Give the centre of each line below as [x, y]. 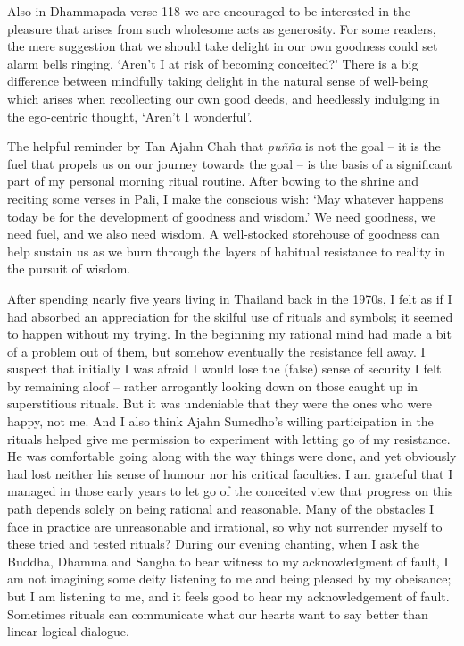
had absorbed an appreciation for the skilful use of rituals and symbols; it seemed [230, 316]
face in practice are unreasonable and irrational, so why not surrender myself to [225, 526]
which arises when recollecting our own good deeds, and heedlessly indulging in [224, 98]
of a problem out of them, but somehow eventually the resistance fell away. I [216, 351]
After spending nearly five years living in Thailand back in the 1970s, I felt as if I [230, 298]
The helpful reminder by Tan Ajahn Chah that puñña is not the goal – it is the [224, 146]
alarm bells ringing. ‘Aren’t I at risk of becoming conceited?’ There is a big [213, 63]
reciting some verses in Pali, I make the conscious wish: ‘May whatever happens [225, 198]
